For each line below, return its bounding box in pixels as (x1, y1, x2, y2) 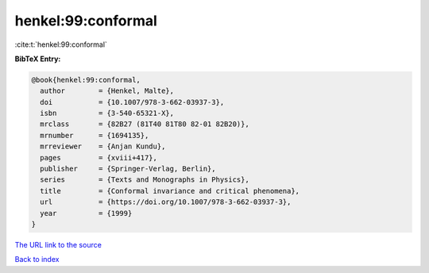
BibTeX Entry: (14, 54, 61, 63)
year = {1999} (40, 209, 133, 217)
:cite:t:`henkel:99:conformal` (14, 40, 107, 49)
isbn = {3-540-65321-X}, (40, 109, 175, 118)
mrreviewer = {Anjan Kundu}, (40, 142, 166, 151)
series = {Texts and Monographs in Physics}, (40, 175, 249, 184)
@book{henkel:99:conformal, (31, 75, 141, 84)
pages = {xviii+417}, (40, 153, 158, 162)
